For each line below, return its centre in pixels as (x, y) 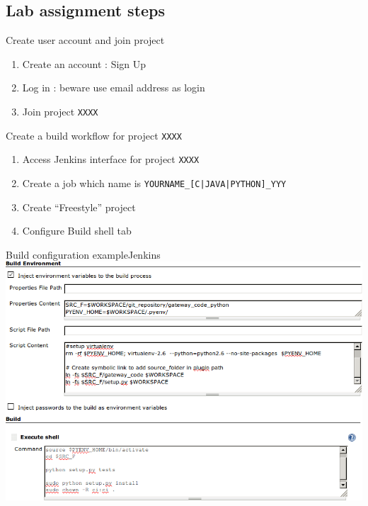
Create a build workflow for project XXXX (94, 135)
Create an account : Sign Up (84, 63)
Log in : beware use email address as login (114, 88)
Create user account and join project (85, 40)
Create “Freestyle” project (79, 207)
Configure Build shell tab (77, 231)
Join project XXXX (60, 111)
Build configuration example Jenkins (83, 254)
